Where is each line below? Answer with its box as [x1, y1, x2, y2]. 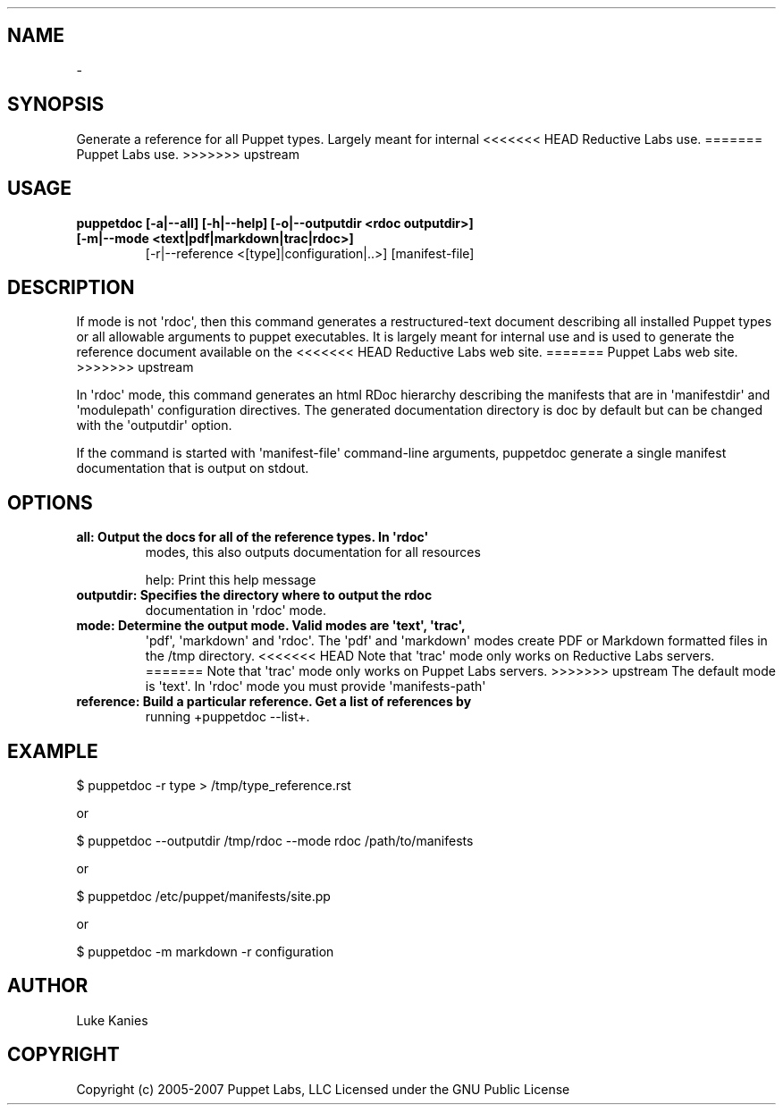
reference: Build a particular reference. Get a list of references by [76, 694, 472, 710]
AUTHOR [7, 974, 88, 998]
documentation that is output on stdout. [76, 460, 309, 476]
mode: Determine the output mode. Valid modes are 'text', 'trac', [76, 618, 466, 634]
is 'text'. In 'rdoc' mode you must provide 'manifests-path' [145, 678, 486, 695]
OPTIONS [7, 491, 93, 514]
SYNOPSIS [7, 93, 105, 116]
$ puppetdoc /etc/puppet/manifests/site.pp [76, 889, 331, 905]
